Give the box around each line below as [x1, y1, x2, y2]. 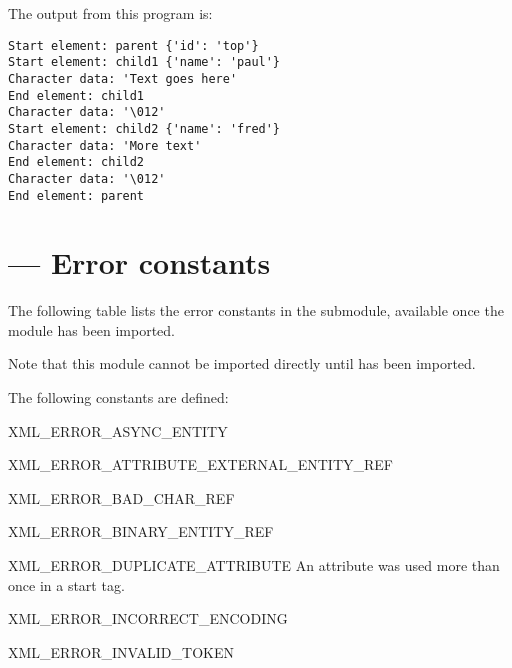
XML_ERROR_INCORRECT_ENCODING [8, 608, 288, 629]
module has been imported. [8, 319, 175, 340]
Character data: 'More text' [8, 138, 202, 153]
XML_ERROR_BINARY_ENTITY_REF [8, 521, 274, 542]
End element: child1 [8, 88, 145, 103]
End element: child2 [8, 155, 145, 170]
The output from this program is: [8, 3, 213, 23]
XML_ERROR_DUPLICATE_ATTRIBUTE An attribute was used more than [8, 555, 500, 576]
